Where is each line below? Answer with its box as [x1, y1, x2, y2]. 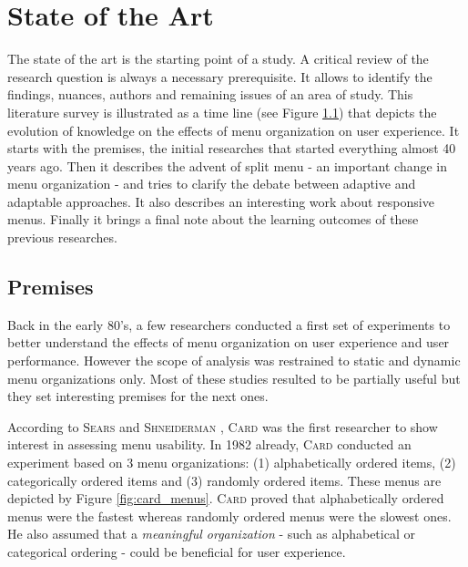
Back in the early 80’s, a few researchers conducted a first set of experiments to [7, 314, 451, 334]
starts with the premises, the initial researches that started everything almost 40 [7, 139, 456, 158]
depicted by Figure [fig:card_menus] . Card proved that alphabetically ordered [7, 489, 444, 508]
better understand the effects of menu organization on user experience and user [7, 333, 450, 352]
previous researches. [7, 228, 117, 247]
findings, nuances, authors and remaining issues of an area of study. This [7, 85, 413, 104]
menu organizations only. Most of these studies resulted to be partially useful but [7, 368, 461, 387]
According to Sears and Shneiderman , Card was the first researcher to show [7, 417, 438, 436]
